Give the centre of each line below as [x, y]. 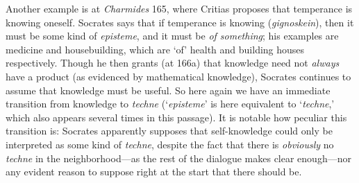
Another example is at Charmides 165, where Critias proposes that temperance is [179, 8]
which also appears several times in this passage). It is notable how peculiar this [176, 117]
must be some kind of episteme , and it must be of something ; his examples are [172, 36]
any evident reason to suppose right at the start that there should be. [154, 172]
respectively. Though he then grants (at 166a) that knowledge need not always [173, 63]
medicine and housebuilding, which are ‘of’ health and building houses [155, 49]
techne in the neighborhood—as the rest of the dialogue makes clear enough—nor [178, 158]
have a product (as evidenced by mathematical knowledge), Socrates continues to [178, 76]
